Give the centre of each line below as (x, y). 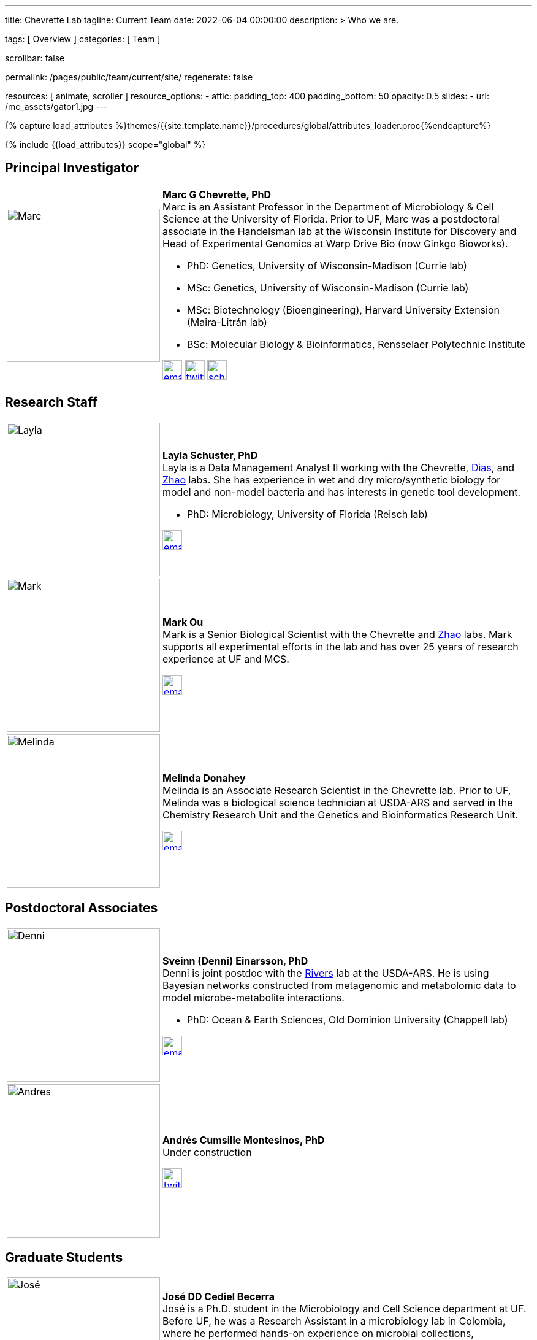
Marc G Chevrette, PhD (217, 194)
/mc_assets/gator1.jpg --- (56, 106)
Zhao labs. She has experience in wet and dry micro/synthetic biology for (332, 479)
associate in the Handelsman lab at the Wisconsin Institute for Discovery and (340, 231)
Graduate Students (64, 1257)
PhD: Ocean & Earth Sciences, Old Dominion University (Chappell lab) (348, 1019)
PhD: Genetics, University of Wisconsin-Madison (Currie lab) (327, 265)
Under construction (207, 1152)
